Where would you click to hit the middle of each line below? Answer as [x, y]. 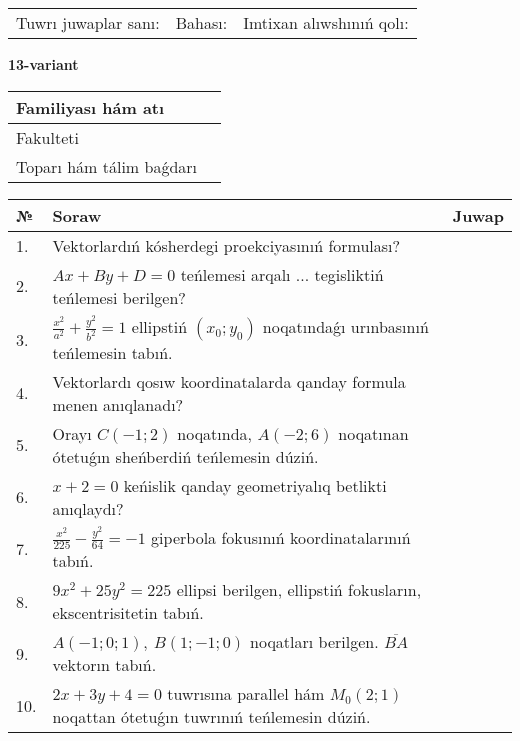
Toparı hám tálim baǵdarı [107, 166]
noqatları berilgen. [314, 642]
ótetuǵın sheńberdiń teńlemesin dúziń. [185, 456]
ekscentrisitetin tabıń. [128, 613]
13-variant [43, 64]
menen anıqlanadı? [118, 404]
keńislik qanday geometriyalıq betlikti [255, 485]
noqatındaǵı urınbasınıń [345, 326]
